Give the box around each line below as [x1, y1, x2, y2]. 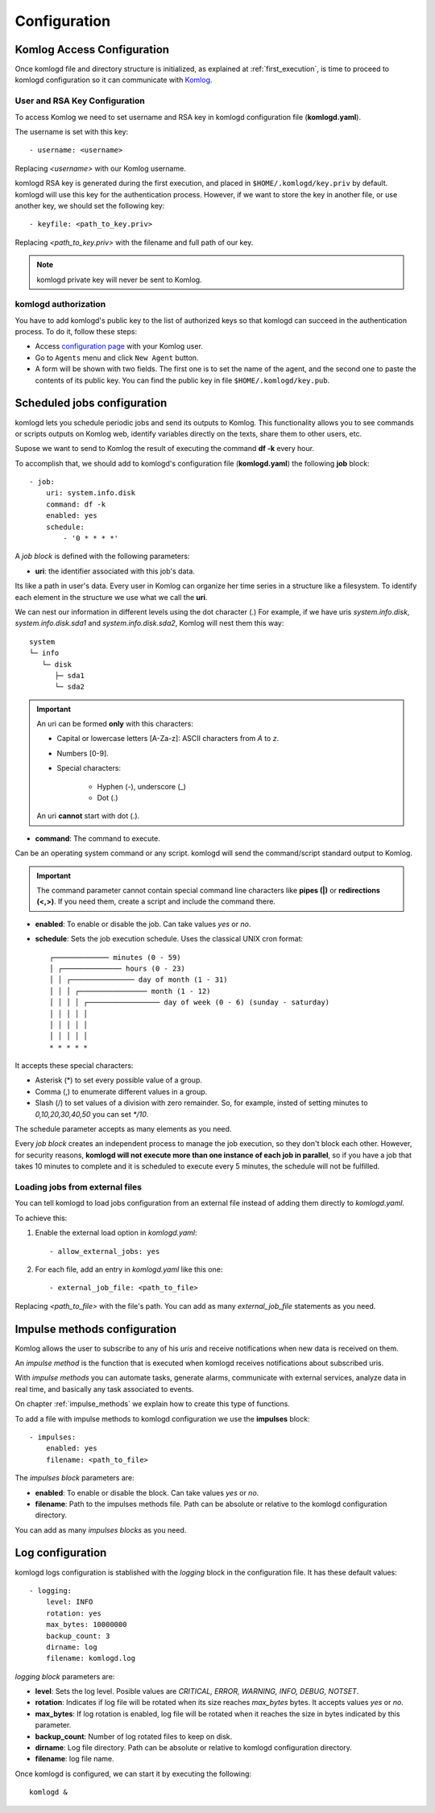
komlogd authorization [14, 299, 106, 310]
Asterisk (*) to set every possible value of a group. [35, 1075, 203, 1085]
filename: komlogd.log [45, 1654, 136, 1663]
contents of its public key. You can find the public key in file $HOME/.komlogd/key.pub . [35, 375, 330, 385]
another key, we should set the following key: [14, 201, 165, 210]
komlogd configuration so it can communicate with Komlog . [14, 75, 213, 85]
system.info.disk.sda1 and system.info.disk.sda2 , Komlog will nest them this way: [14, 619, 284, 628]
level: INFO [45, 1597, 93, 1607]
